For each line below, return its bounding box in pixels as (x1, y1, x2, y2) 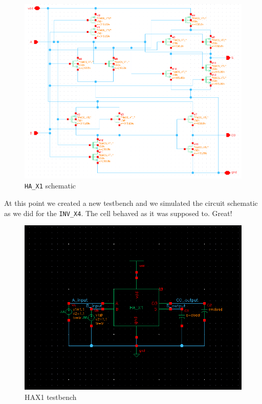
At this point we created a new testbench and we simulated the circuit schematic (4, 198, 258, 208)
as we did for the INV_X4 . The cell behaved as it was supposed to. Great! (4, 207, 232, 218)
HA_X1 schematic (25, 180, 76, 191)
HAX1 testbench (25, 392, 77, 402)
